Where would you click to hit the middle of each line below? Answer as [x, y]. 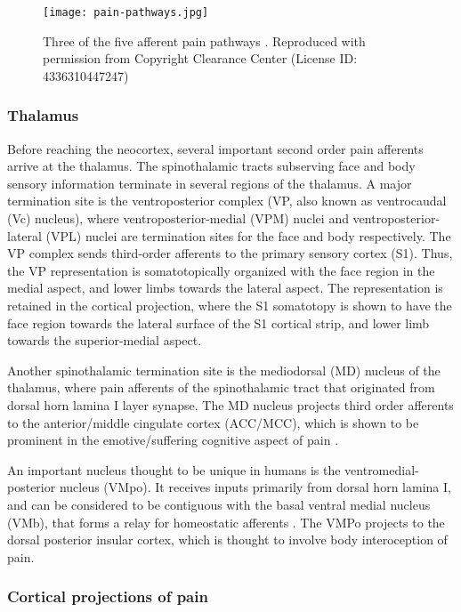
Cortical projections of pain [108, 596]
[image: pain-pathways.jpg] [126, 12]
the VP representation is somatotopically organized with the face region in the [221, 270]
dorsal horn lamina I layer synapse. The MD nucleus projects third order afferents [230, 404]
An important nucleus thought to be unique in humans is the [174, 469]
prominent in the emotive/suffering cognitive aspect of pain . [173, 440]
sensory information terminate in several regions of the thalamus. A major [210, 183]
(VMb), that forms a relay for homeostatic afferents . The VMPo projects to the [226, 522]
